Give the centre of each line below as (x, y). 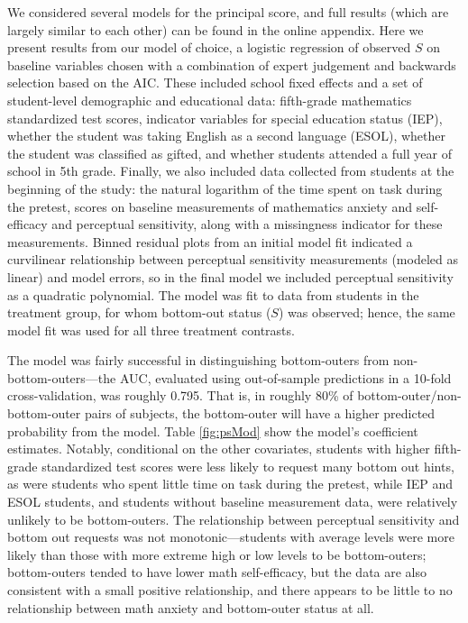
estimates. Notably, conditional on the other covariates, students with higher (219, 449)
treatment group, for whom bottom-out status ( (139, 312)
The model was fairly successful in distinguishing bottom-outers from (198, 360)
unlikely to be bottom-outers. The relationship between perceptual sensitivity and (234, 519)
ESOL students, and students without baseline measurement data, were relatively (233, 502)
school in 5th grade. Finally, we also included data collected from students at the (231, 171)
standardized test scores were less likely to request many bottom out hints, (248, 466)
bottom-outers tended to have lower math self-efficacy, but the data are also (217, 572)
